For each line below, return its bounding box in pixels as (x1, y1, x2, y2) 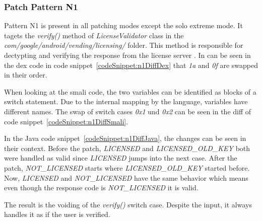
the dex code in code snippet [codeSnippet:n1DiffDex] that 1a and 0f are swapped (4, 59, 258, 70)
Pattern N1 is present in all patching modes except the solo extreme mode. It (4, 20, 243, 31)
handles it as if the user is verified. (4, 209, 110, 219)
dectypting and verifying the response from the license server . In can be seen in (4, 50, 251, 60)
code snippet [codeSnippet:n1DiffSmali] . (4, 116, 128, 126)
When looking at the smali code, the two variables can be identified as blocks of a (4, 86, 256, 97)
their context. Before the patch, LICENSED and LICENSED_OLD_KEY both (4, 142, 250, 153)
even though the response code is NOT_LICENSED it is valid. (4, 182, 199, 193)
